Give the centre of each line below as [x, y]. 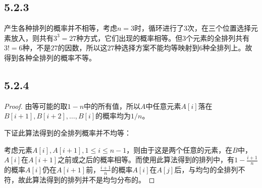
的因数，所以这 [83, 48]
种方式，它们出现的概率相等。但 [129, 38]
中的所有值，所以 [112, 106]
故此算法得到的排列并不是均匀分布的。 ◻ [86, 179]
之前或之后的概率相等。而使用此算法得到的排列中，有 [146, 160]
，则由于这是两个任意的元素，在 [179, 149]
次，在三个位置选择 [219, 28]
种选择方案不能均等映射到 [157, 48]
